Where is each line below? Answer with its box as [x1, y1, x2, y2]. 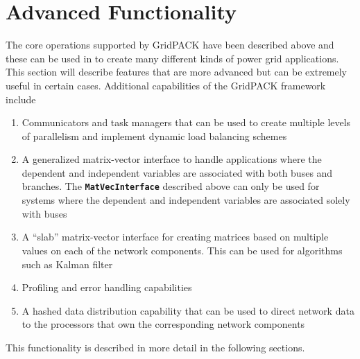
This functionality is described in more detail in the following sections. [6, 340, 305, 354]
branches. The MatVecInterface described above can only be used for [22, 179, 320, 193]
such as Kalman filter [22, 256, 113, 271]
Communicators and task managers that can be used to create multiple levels [22, 115, 351, 130]
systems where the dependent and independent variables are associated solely [22, 193, 350, 207]
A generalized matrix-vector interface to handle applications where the [22, 152, 322, 166]
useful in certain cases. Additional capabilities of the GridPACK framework [6, 78, 326, 92]
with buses [22, 206, 67, 220]
